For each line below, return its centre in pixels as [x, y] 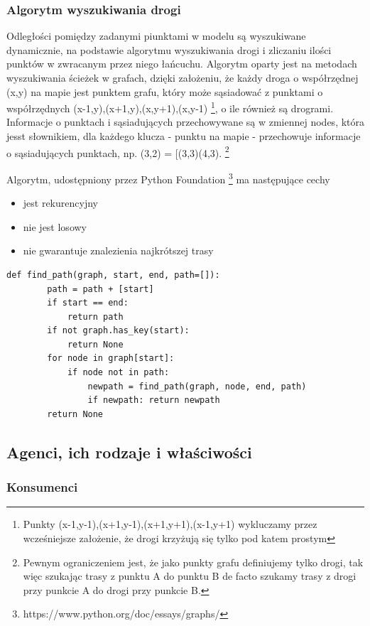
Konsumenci [42, 487]
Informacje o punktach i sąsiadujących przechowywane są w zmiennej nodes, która [186, 122]
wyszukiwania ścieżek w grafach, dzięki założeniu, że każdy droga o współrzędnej [183, 77]
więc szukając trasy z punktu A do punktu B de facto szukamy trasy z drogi [190, 576]
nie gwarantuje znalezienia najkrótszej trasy [118, 250]
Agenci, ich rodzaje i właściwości [129, 452]
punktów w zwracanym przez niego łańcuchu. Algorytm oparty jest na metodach [182, 64]
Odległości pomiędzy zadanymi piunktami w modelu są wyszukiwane [156, 36]
